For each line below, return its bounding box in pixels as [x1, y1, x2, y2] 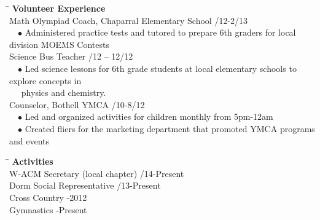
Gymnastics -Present [9, 203, 87, 216]
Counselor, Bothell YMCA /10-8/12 [9, 98, 145, 111]
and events [9, 134, 50, 147]
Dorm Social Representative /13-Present [9, 179, 161, 192]
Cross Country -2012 [9, 191, 87, 203]
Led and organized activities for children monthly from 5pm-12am [25, 110, 273, 123]
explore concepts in [9, 74, 82, 87]
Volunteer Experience [12, 2, 106, 14]
